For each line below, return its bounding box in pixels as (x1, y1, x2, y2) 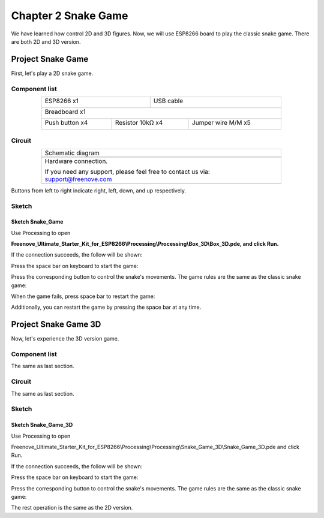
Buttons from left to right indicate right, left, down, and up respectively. (11, 186, 186, 194)
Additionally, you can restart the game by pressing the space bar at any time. (11, 303, 202, 311)
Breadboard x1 (44, 107, 86, 116)
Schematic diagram (44, 149, 100, 157)
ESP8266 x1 (44, 97, 79, 105)
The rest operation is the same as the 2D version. (11, 504, 133, 511)
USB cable (153, 97, 184, 105)
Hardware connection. (44, 156, 108, 165)
